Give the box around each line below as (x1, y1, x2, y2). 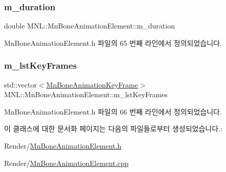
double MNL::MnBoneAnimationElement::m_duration (4, 20, 175, 31)
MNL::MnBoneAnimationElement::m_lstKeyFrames (4, 89, 168, 100)
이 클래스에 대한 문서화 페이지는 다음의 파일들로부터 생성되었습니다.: (4, 123, 222, 134)
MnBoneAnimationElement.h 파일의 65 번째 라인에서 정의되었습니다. (4, 37, 222, 48)
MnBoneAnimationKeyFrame (46, 79, 138, 90)
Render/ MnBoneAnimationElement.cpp (4, 157, 129, 168)
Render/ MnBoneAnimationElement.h (4, 140, 122, 151)
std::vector (4, 79, 37, 90)
